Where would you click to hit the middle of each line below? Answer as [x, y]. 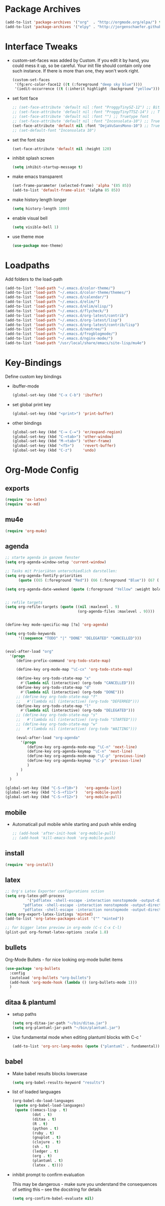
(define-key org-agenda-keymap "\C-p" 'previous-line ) [84, 761]
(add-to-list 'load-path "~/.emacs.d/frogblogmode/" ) [61, 334]
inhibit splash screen [33, 158]
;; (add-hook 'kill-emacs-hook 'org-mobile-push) [64, 838]
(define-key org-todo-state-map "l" [54, 706]
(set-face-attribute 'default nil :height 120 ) [62, 149]
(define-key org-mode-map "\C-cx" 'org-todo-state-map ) [74, 670]
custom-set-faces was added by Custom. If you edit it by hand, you [80, 60]
